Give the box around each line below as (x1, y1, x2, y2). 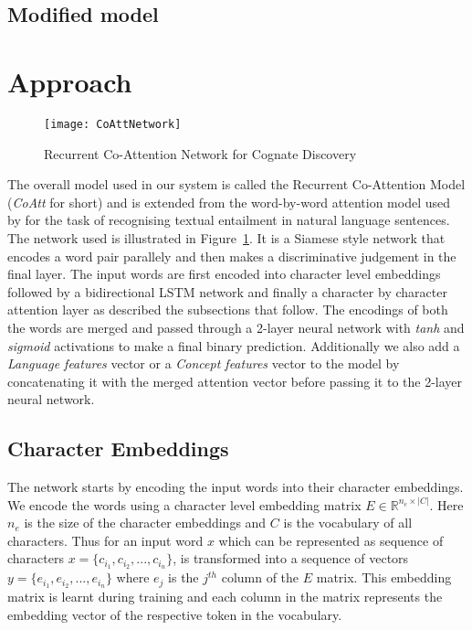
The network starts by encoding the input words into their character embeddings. (7, 477, 464, 497)
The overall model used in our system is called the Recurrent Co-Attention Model (7, 175, 466, 194)
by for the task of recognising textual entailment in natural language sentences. (7, 210, 450, 230)
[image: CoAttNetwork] (44, 117, 182, 131)
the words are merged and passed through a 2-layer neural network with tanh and (7, 317, 465, 336)
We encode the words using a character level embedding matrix (7, 495, 362, 514)
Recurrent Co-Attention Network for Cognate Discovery (44, 144, 357, 163)
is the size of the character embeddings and (24, 513, 267, 532)
